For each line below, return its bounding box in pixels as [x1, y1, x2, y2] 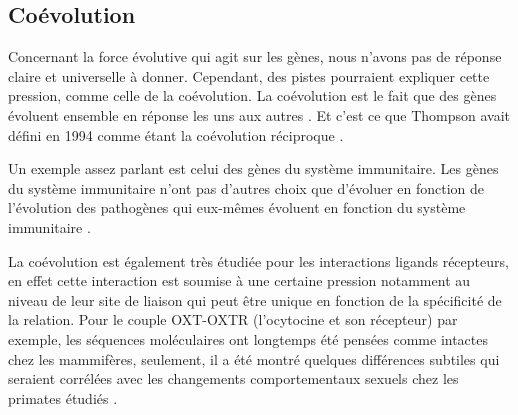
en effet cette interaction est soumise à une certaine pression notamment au [8, 270, 471, 291]
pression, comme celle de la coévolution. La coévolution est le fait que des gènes [8, 85, 497, 106]
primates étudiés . [8, 387, 118, 408]
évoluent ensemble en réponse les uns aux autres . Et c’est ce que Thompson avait [8, 104, 511, 125]
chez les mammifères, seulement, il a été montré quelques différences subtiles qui [8, 348, 500, 369]
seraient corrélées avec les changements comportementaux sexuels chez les [8, 368, 459, 389]
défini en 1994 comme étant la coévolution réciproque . [8, 124, 344, 145]
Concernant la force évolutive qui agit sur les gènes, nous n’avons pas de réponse [8, 46, 502, 67]
